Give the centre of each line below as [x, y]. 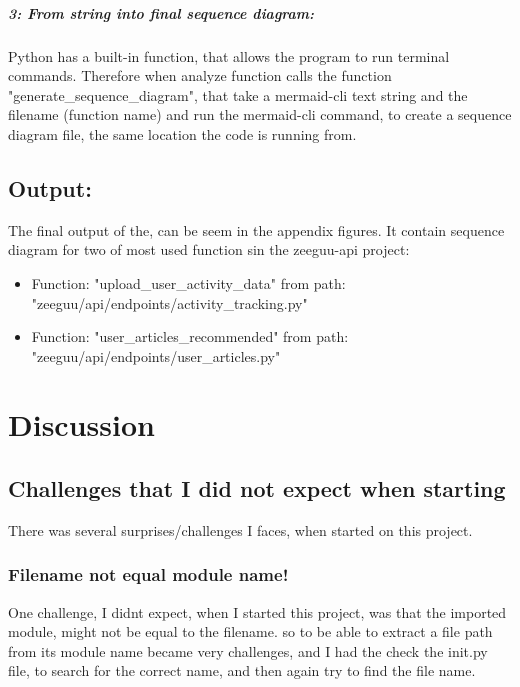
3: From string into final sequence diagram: [161, 12]
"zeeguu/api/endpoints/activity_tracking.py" [169, 302]
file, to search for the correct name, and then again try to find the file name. [242, 670]
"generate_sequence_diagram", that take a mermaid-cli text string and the [238, 94]
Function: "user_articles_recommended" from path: [190, 336]
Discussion [81, 424]
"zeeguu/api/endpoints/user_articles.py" [156, 355]
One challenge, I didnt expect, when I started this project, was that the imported [257, 611]
